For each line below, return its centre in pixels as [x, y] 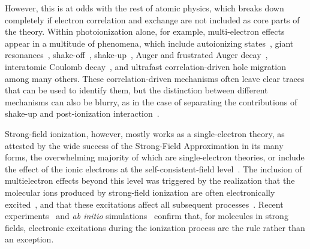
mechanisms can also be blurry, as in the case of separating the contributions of [151, 101]
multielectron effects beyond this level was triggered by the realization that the [150, 180]
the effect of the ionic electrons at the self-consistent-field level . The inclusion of [154, 168]
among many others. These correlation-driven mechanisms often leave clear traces [155, 78]
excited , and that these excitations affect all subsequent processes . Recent [144, 204]
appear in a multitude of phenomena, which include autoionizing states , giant [149, 43]
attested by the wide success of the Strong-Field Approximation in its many [144, 145]
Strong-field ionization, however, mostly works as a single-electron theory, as [145, 133]
